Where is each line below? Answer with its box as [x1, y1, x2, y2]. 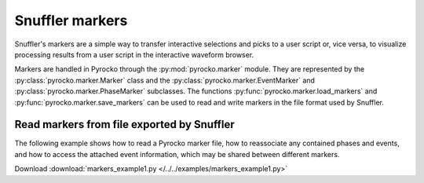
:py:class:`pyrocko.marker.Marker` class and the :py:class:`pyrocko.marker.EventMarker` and [14, 75, 316, 85]
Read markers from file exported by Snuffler [14, 118, 235, 131]
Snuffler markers [14, 12, 128, 29]
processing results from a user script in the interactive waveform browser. [14, 49, 254, 59]
